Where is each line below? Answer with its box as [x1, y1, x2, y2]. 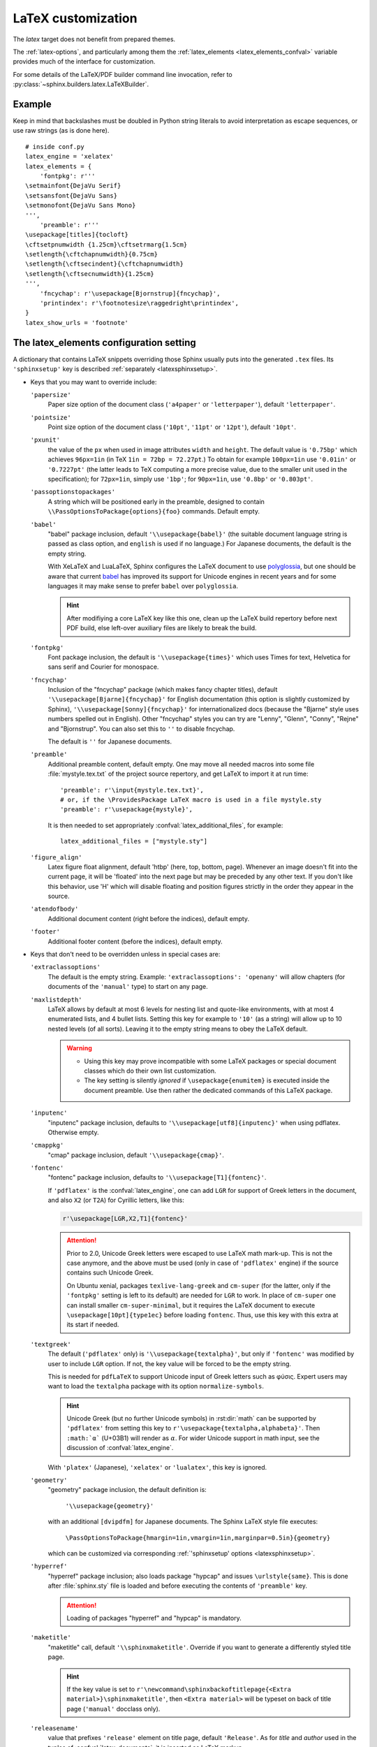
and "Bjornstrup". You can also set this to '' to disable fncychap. [47, 724, 235, 733]
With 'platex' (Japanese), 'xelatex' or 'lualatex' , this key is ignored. [47, 1463, 267, 1471]
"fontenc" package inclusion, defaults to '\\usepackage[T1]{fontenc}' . [47, 1173, 267, 1182]
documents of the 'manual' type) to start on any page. [47, 983, 209, 991]
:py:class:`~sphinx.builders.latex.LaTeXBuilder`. [13, 80, 149, 89]
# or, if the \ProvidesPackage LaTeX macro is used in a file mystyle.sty [60, 795, 322, 804]
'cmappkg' [30, 1141, 64, 1150]
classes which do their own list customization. [84, 1066, 216, 1075]
